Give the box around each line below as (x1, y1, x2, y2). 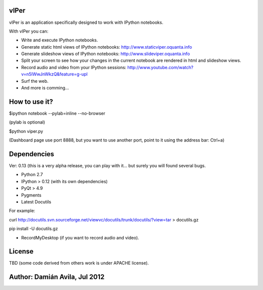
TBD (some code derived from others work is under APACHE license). (9, 260, 149, 266)
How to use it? (9, 97, 53, 106)
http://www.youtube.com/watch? (127, 64, 193, 70)
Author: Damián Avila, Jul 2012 (9, 273, 105, 281)
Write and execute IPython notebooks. (21, 37, 98, 43)
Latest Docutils (21, 199, 51, 204)
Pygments (21, 192, 41, 198)
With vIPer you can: (9, 28, 49, 34)
